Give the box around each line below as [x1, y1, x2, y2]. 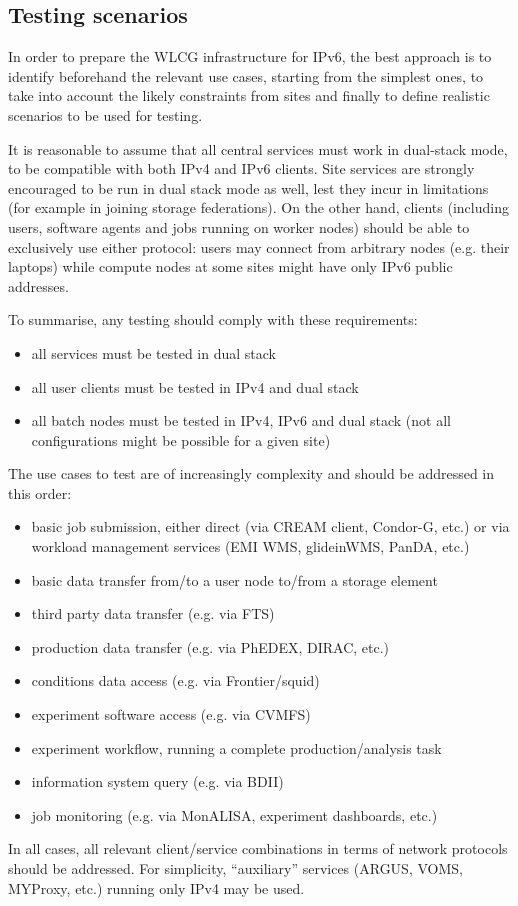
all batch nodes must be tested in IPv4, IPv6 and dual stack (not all [31, 410, 451, 431]
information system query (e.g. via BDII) [31, 771, 284, 792]
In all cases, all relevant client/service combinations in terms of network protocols [8, 838, 508, 859]
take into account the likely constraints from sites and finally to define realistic [8, 85, 490, 106]
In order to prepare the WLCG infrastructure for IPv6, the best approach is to [8, 46, 492, 67]
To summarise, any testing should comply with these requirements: [8, 309, 418, 330]
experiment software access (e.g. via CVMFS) [31, 704, 311, 725]
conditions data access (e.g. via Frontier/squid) [31, 670, 320, 691]
